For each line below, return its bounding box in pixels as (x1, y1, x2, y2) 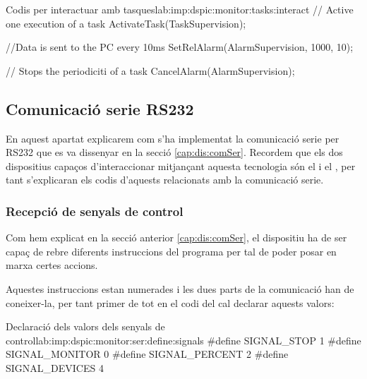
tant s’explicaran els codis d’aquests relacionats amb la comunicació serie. (6, 172, 324, 187)
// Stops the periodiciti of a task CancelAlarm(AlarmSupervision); (6, 63, 295, 78)
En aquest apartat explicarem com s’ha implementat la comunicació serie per (6, 131, 339, 145)
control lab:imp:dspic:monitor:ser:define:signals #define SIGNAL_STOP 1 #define (6, 332, 361, 347)
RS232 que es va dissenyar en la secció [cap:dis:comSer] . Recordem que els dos (6, 145, 343, 160)
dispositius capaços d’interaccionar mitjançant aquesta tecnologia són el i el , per (6, 158, 356, 173)
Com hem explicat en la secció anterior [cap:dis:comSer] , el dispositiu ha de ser (6, 230, 347, 245)
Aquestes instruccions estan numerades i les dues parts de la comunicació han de (6, 281, 354, 296)
